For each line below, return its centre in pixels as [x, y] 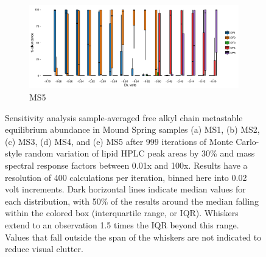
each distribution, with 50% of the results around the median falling [132, 201]
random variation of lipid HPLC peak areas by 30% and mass [140, 153]
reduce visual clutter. [44, 249]
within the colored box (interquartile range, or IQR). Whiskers [122, 213]
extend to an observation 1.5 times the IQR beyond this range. [122, 224]
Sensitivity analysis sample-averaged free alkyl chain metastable [124, 117]
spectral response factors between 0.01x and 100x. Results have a [126, 165]
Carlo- [247, 141]
